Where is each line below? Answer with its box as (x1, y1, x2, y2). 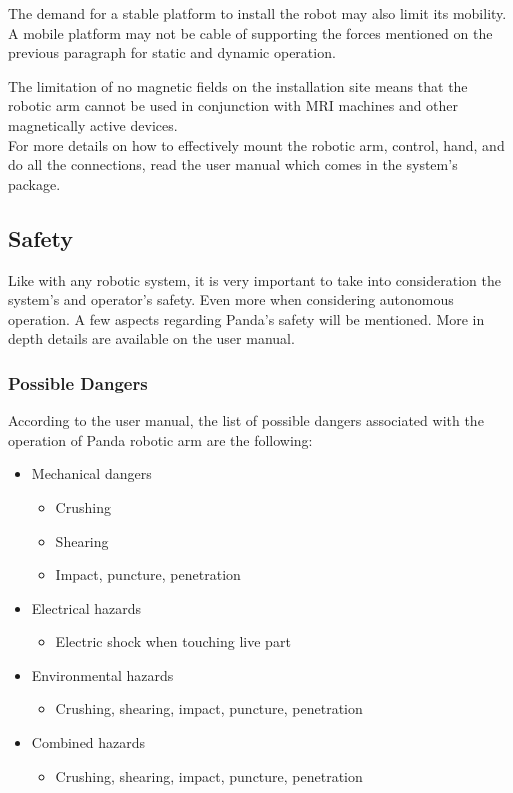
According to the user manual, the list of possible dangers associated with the (8, 410, 484, 431)
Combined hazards (31, 732, 146, 753)
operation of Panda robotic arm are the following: (8, 429, 313, 450)
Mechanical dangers (31, 463, 152, 484)
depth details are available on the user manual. (8, 328, 295, 349)
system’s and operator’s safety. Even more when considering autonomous (8, 289, 454, 310)
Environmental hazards (31, 664, 174, 685)
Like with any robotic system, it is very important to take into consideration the (8, 269, 501, 290)
